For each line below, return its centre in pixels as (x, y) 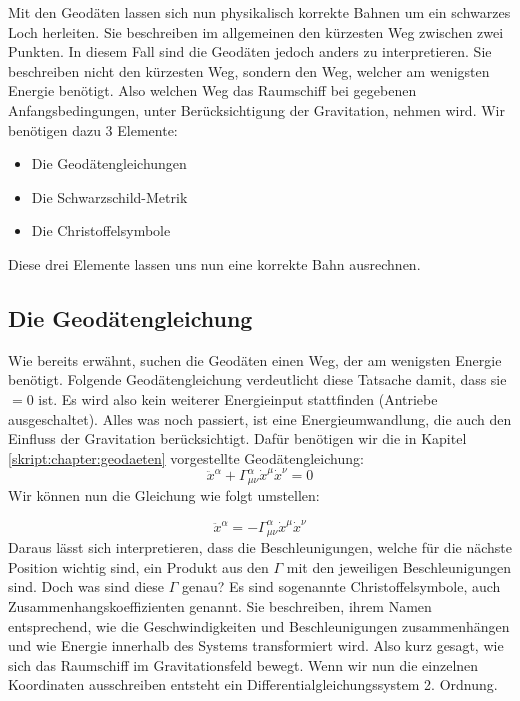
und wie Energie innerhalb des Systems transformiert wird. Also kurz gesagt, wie (256, 645)
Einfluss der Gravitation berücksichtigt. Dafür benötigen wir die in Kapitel (237, 438)
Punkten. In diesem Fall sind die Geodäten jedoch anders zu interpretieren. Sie (250, 51)
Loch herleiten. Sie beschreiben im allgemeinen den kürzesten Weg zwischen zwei (256, 31)
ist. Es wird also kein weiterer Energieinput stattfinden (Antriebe (238, 398)
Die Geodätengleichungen (109, 163)
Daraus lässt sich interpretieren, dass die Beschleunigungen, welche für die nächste (260, 547)
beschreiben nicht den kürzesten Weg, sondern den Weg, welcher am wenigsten (249, 70)
